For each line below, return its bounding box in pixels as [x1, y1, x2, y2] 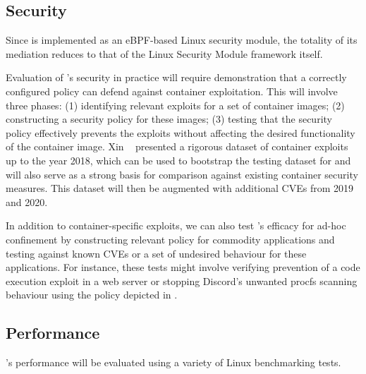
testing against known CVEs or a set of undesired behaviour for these [6, 246, 307, 260]
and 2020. [6, 194, 48, 209]
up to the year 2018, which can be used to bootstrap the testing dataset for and [6, 152, 351, 167]
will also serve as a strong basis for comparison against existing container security [6, 167, 358, 181]
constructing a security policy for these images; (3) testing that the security [6, 111, 332, 126]
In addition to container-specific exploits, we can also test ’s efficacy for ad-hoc [6, 218, 346, 233]
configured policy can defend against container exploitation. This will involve [6, 83, 338, 98]
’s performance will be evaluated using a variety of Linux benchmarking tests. [6, 355, 341, 370]
